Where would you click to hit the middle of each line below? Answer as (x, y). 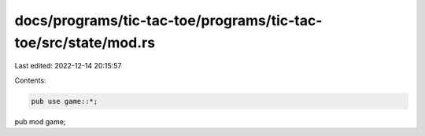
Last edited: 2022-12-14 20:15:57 (68, 66)
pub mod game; (40, 121)
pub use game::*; (65, 101)
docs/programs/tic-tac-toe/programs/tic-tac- (168, 20)
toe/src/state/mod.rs (85, 42)
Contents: (30, 80)
